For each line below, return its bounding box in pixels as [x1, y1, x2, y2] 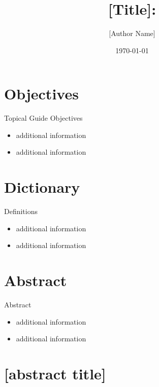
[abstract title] [4, 363, 106, 384]
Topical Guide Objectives [4, 113, 83, 123]
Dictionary [4, 177, 80, 197]
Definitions [4, 206, 38, 217]
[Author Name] [109, 28, 155, 39]
